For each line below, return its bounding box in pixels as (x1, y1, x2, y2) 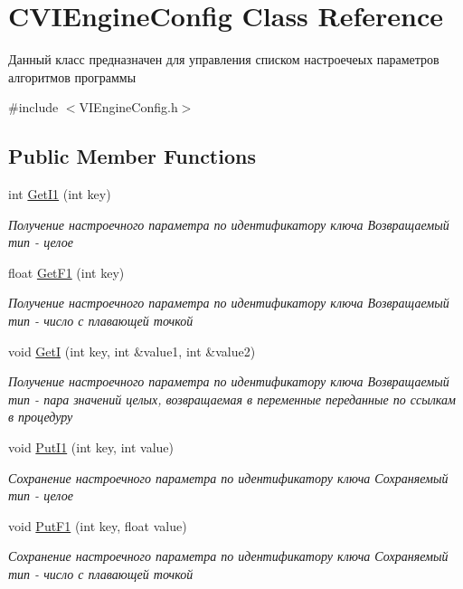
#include (8, 98, 59, 117)
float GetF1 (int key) (8, 262, 125, 281)
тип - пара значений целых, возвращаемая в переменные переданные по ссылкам (8, 389, 456, 408)
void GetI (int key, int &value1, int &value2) (8, 341, 256, 360)
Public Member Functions (8, 142, 256, 170)
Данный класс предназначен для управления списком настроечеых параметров (8, 50, 439, 69)
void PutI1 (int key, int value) (8, 438, 175, 457)
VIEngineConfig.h (79, 98, 178, 117)
